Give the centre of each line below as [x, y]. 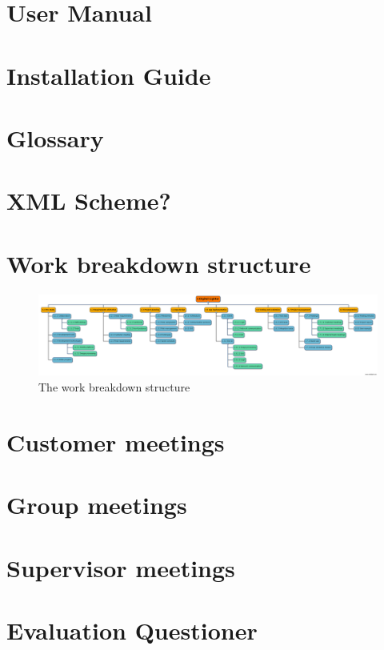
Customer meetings [116, 441]
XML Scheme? [89, 201]
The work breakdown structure [114, 387]
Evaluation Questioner [132, 630]
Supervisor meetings [121, 567]
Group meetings [97, 505]
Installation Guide [109, 75]
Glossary [55, 137]
